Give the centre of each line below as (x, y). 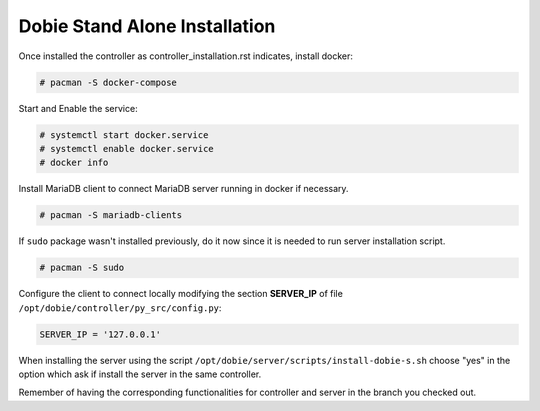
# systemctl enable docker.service (126, 148)
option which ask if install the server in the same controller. (140, 374)
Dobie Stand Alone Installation (147, 26)
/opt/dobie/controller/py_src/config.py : (120, 307)
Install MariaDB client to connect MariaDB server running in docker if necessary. (183, 189)
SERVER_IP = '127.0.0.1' (100, 334)
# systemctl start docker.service (124, 134)
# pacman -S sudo (82, 268)
